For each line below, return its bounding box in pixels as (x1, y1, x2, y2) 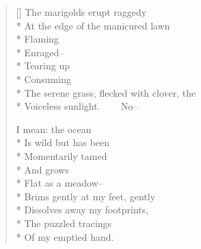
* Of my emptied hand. (16, 229, 114, 244)
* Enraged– (16, 45, 64, 59)
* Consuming (16, 71, 71, 86)
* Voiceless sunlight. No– (16, 99, 138, 113)
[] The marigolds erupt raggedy (16, 5, 147, 19)
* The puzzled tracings (16, 215, 112, 230)
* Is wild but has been (16, 135, 110, 150)
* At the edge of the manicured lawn (16, 18, 170, 32)
